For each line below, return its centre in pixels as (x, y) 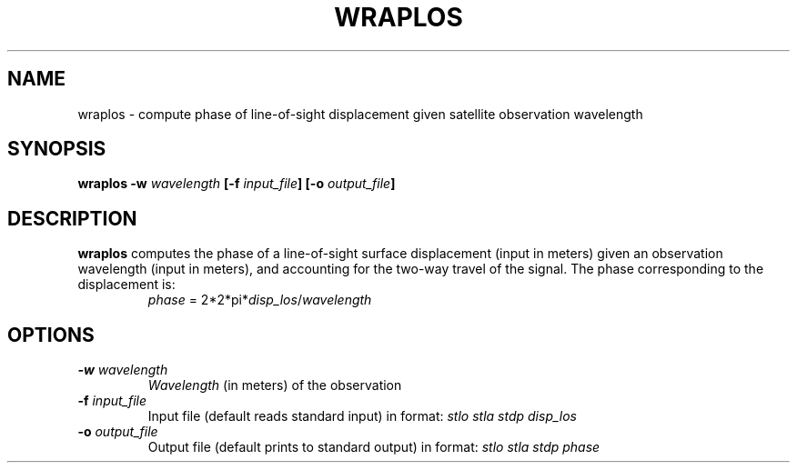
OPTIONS (51, 335)
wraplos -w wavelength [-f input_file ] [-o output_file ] (237, 184)
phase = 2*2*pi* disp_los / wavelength (260, 300)
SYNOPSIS (57, 149)
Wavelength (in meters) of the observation (275, 385)
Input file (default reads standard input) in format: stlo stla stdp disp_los (362, 416)
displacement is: (126, 285)
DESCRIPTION (72, 218)
